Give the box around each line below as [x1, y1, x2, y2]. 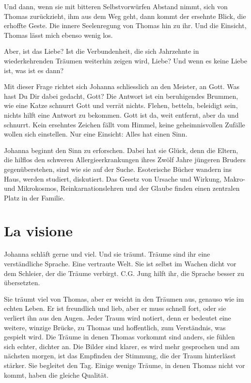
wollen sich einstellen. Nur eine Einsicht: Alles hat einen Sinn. [4, 129, 188, 139]
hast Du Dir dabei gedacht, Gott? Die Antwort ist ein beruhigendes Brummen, [4, 91, 238, 101]
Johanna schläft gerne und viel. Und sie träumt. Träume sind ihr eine [4, 249, 210, 259]
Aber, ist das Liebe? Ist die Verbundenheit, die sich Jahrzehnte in [4, 46, 199, 56]
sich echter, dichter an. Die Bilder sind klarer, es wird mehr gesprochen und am [4, 341, 240, 351]
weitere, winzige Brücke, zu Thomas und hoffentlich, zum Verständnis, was [4, 322, 226, 332]
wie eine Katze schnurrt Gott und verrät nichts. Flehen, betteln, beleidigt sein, [4, 100, 238, 110]
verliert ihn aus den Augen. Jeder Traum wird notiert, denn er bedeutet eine [4, 312, 231, 322]
